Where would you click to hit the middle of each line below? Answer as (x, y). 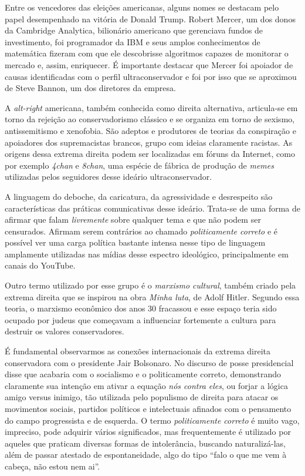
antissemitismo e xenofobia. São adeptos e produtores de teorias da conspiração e (150, 130)
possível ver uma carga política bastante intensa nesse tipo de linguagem (135, 242)
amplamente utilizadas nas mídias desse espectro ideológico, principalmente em (147, 254)
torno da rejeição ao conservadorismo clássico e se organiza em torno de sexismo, (150, 119)
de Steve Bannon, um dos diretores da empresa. (90, 88)
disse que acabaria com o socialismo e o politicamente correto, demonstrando (143, 374)
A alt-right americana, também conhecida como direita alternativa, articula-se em (151, 107)
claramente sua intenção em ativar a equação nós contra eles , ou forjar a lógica (146, 385)
